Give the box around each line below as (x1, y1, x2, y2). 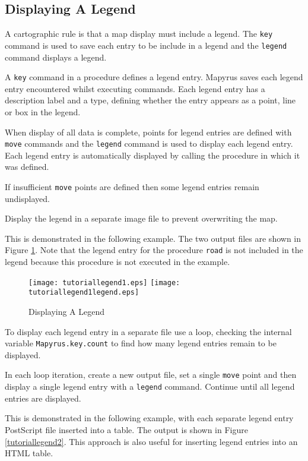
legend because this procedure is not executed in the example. (5, 255, 230, 268)
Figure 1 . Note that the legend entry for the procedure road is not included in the (5, 244, 303, 256)
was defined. (5, 160, 49, 173)
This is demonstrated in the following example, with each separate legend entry (5, 412, 294, 424)
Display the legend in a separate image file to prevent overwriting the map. (5, 212, 278, 225)
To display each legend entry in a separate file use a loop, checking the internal (5, 325, 292, 337)
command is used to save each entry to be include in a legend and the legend (5, 39, 287, 51)
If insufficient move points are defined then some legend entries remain (5, 180, 259, 192)
